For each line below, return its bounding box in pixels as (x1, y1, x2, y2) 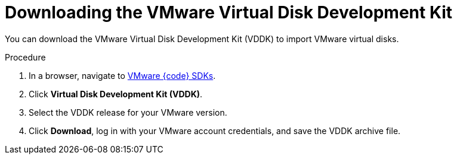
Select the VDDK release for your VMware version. (29, 107, 227, 117)
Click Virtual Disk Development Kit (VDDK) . (29, 88, 203, 99)
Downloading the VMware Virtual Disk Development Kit (5, 2, 453, 23)
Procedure (5, 52, 46, 62)
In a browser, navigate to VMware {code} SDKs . (29, 70, 216, 81)
